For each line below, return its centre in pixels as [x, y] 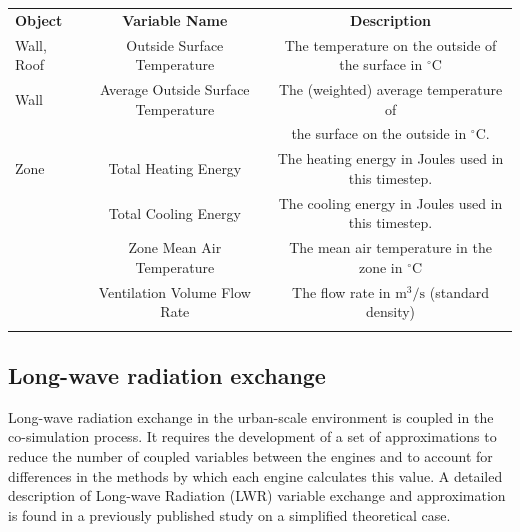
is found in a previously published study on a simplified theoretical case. [229, 514]
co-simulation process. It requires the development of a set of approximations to [252, 436]
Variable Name [175, 19]
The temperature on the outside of [390, 44]
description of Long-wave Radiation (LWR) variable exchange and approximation [257, 495]
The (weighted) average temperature [390, 89]
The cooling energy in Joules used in [390, 202]
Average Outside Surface [175, 89]
